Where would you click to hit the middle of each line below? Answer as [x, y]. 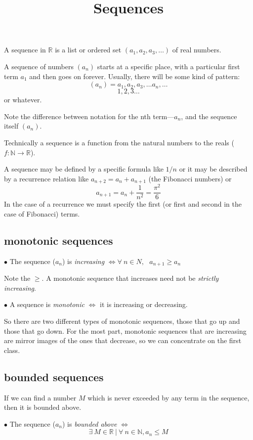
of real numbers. [197, 50]
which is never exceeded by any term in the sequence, [169, 397]
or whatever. [23, 100]
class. [12, 350]
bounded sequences [54, 376]
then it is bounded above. [43, 407]
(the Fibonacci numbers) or [190, 178]
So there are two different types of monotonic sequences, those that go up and [122, 321]
